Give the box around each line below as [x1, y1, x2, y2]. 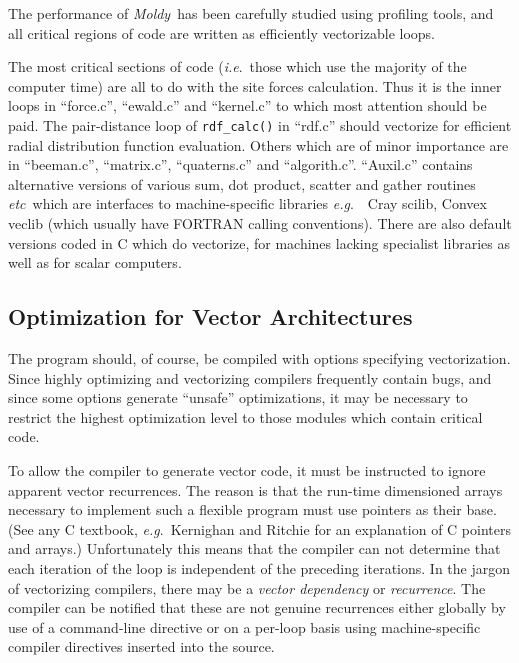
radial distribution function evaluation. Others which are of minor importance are [8, 134, 509, 155]
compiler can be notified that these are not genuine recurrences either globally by [8, 597, 506, 618]
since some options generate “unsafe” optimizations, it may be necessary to [8, 387, 468, 408]
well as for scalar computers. [8, 252, 182, 273]
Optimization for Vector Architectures [8, 301, 413, 332]
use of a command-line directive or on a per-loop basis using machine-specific [8, 616, 481, 637]
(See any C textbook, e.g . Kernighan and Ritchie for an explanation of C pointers [8, 518, 511, 539]
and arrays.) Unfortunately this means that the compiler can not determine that [8, 538, 501, 559]
